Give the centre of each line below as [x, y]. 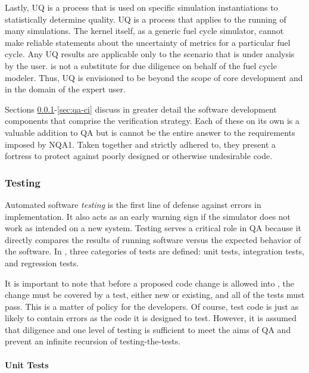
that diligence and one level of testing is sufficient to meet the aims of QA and [148, 329]
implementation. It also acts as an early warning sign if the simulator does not [148, 216]
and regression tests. [42, 262]
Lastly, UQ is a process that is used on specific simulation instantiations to [141, 7]
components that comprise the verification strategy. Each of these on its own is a [152, 121]
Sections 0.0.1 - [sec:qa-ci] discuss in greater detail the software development [141, 109]
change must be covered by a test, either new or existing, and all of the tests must [155, 295]
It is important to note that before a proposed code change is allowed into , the [150, 283]
